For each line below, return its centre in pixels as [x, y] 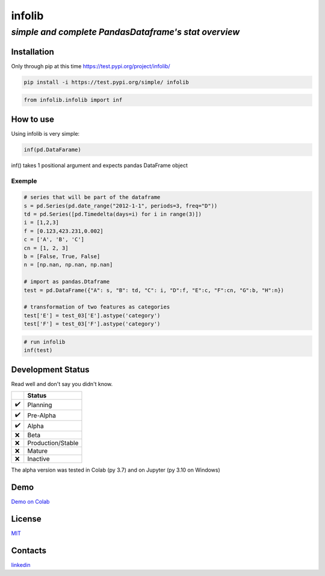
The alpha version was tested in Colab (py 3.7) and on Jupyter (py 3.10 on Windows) [116, 470]
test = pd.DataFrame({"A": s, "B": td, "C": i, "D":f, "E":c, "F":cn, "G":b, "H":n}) [154, 290]
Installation [32, 52]
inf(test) [38, 350]
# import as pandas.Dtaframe [67, 282]
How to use [32, 119]
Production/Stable [53, 443]
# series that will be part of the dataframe [92, 197]
